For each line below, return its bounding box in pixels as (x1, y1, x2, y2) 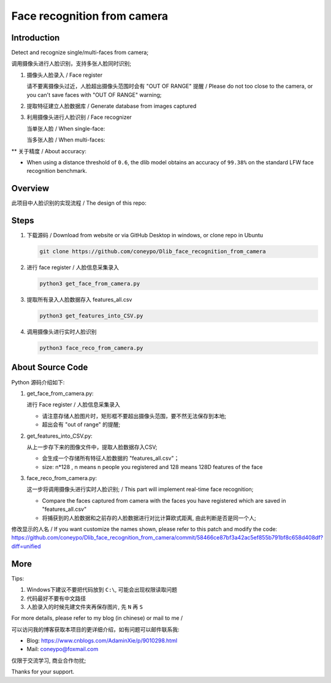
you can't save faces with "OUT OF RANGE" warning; (26, 91, 162, 98)
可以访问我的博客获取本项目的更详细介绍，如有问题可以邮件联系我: (11, 625, 180, 633)
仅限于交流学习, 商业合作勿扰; (11, 657, 86, 664)
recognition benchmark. (26, 167, 88, 175)
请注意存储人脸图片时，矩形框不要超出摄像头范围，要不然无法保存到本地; (42, 412, 227, 419)
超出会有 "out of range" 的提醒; (42, 421, 121, 429)
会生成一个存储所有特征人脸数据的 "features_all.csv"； (42, 454, 180, 462)
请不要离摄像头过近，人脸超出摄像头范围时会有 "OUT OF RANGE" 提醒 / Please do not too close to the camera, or (26, 83, 313, 90)
